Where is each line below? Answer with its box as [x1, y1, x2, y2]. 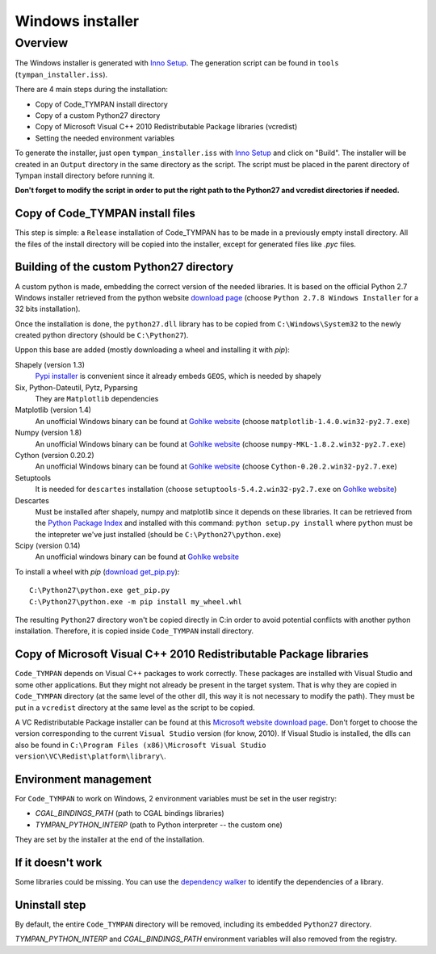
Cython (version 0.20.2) [15, 450, 94, 460]
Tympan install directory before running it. [15, 170, 155, 180]
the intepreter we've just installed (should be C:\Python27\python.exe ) [35, 529, 282, 539]
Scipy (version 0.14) [15, 541, 81, 551]
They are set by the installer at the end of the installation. [15, 834, 205, 844]
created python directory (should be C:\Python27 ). [15, 330, 189, 340]
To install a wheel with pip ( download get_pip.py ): [15, 566, 180, 577]
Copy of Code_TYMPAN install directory [35, 99, 169, 109]
